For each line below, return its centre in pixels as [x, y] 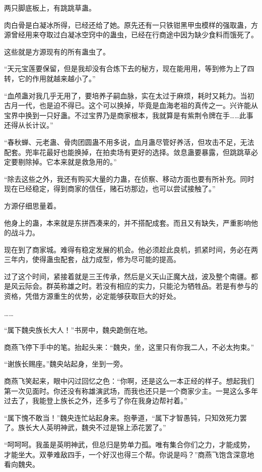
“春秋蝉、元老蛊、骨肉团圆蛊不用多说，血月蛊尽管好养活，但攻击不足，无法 [129, 142]
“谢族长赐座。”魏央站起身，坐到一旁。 [66, 364]
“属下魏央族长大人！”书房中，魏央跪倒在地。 [78, 330]
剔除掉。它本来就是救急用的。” [67, 162]
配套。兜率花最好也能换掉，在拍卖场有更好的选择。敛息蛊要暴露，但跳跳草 [127, 152]
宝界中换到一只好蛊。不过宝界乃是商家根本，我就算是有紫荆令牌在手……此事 [129, 115]
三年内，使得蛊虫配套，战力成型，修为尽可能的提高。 [92, 259]
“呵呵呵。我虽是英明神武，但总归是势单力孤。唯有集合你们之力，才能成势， [129, 444]
